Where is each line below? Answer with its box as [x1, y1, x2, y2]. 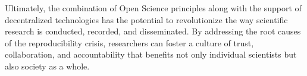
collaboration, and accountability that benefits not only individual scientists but [5, 48, 297, 61]
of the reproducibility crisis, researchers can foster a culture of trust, [5, 36, 254, 49]
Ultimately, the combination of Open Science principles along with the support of [5, 2, 302, 14]
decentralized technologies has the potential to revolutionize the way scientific [5, 13, 288, 26]
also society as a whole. [5, 59, 90, 72]
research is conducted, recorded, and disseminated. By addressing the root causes [5, 25, 301, 37]
